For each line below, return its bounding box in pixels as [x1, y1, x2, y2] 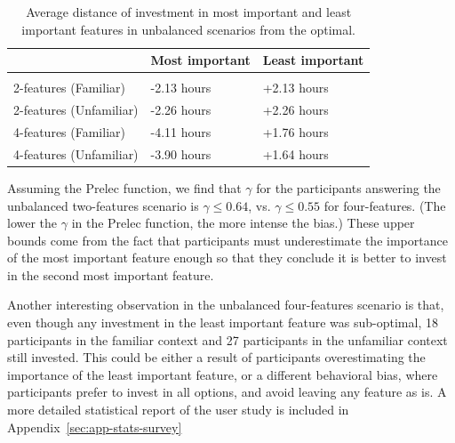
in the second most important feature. [7, 265, 214, 284]
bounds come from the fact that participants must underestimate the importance [7, 230, 448, 249]
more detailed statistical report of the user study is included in [7, 400, 349, 419]
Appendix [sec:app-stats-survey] [7, 417, 182, 436]
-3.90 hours [150, 144, 212, 163]
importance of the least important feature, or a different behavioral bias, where [7, 365, 438, 383]
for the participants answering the [256, 178, 441, 197]
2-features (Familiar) [13, 78, 125, 97]
